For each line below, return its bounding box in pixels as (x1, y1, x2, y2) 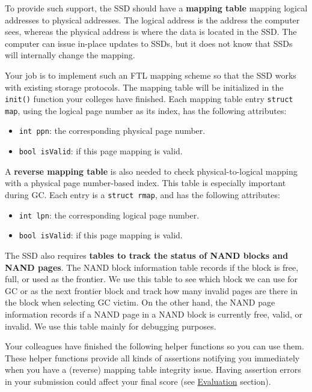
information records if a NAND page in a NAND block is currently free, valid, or (5, 307, 303, 320)
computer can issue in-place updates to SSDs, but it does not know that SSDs (5, 37, 293, 49)
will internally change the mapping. (5, 49, 135, 61)
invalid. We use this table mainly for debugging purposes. (5, 319, 216, 332)
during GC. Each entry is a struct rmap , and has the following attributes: (5, 188, 280, 201)
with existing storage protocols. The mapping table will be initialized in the (5, 80, 284, 93)
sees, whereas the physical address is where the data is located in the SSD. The (5, 25, 297, 38)
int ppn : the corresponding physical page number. (19, 124, 206, 137)
